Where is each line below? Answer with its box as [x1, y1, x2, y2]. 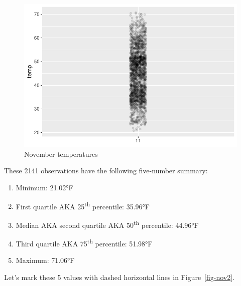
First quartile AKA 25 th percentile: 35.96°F [16, 199, 150, 211]
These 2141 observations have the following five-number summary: [4, 165, 208, 176]
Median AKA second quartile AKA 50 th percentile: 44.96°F [16, 218, 199, 230]
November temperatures [24, 148, 98, 159]
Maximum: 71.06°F [16, 255, 75, 265]
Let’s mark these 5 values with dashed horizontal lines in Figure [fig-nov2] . [4, 271, 235, 282]
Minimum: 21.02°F [16, 182, 73, 193]
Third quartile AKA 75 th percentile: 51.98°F [16, 237, 153, 248]
